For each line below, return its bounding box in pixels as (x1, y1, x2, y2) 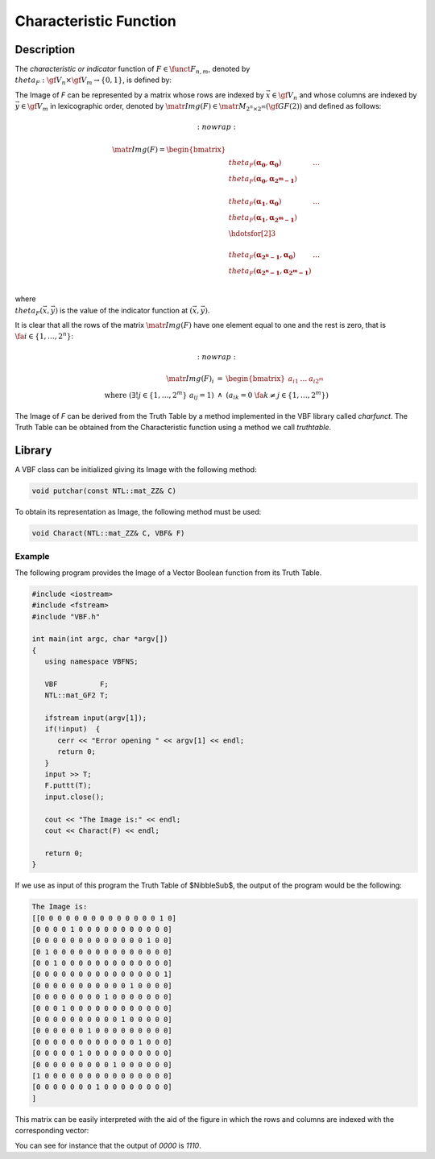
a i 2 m (309, 374, 324, 385)
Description (14, 43, 76, 56)
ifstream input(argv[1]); (44, 714, 147, 722)
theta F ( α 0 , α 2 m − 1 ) (228, 174, 297, 185)
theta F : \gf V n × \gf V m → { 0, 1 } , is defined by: (14, 75, 172, 87)
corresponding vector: (14, 1126, 89, 1136)
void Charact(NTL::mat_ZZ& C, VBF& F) (31, 528, 185, 538)
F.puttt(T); (44, 781, 92, 790)
